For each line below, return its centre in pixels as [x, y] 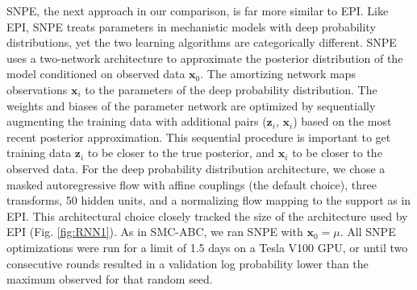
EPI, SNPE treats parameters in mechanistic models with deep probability [191, 26]
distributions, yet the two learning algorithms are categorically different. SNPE [202, 42]
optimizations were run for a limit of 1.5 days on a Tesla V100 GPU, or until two [207, 247]
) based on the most [342, 121]
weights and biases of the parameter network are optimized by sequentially [191, 105]
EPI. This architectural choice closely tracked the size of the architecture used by [207, 215]
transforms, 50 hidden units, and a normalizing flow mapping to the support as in [209, 200]
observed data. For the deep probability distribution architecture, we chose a [196, 168]
